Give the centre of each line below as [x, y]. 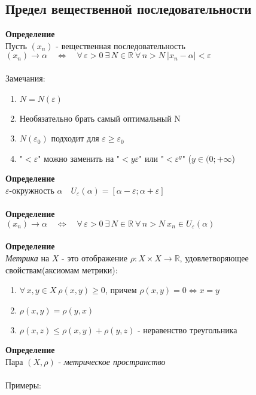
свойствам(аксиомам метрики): [62, 269]
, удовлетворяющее [214, 257]
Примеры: [23, 385]
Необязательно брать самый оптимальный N [100, 118]
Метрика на [28, 257]
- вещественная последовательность [121, 45]
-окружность [32, 190]
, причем [121, 290]
